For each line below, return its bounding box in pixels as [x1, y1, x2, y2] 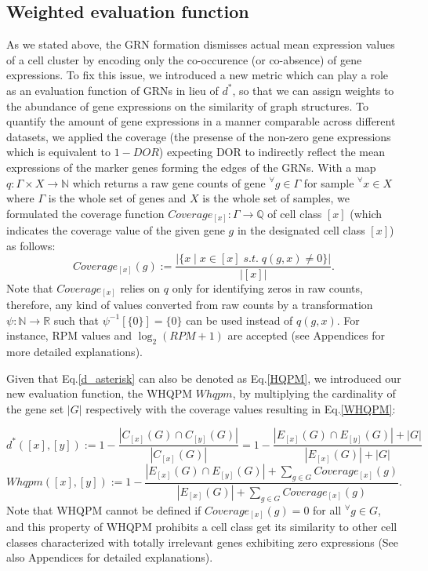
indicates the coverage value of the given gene [6, 222, 225, 238]
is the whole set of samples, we [202, 190, 350, 206]
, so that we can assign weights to [232, 82, 394, 98]
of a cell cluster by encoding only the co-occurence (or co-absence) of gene [6, 51, 362, 67]
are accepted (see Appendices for [227, 327, 386, 344]
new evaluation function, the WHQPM [6, 385, 193, 402]
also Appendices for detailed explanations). [6, 549, 213, 566]
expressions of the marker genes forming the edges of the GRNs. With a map [6, 158, 376, 175]
